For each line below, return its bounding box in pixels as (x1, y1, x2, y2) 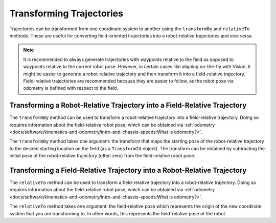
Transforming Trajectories (9, 8, 124, 19)
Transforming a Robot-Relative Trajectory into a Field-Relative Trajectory (9, 101, 247, 110)
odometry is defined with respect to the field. (23, 85, 119, 91)
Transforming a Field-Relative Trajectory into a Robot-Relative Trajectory (9, 166, 247, 174)
